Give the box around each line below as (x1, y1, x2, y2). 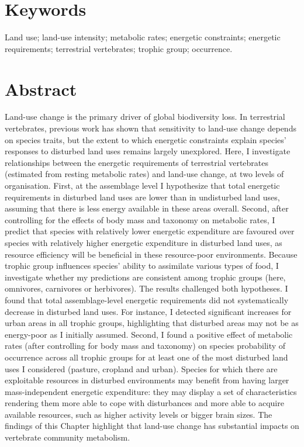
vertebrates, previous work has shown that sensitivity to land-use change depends (5, 122, 296, 134)
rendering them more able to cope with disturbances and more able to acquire (5, 397, 284, 409)
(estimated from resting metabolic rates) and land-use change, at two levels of (5, 168, 284, 180)
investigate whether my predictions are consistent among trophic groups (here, (5, 271, 286, 283)
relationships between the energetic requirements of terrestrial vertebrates (5, 156, 269, 168)
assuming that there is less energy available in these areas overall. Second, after (5, 202, 289, 214)
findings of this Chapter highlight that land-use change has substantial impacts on (5, 420, 299, 432)
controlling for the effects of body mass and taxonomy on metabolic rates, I (5, 213, 275, 226)
